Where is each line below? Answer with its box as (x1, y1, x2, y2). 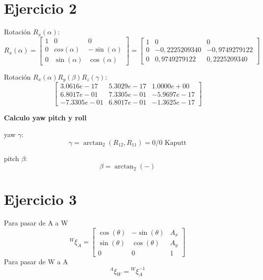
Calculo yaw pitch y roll (4, 112, 87, 123)
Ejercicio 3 (4, 189, 77, 209)
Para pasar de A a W (4, 218, 68, 228)
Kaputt (164, 139, 187, 146)
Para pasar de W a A (4, 256, 68, 267)
